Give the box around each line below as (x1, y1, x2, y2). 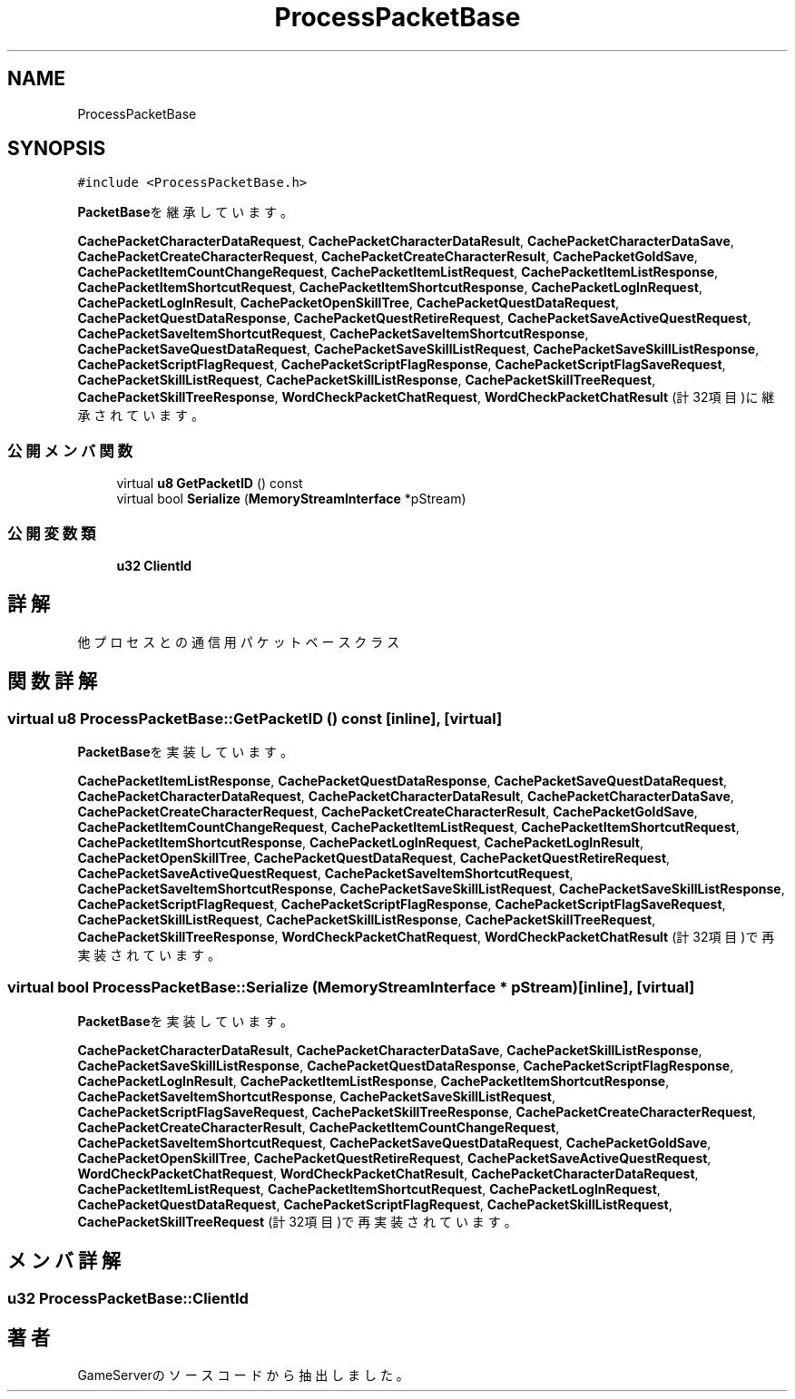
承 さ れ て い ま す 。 (77, 407, 204, 424)
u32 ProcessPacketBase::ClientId (7, 1288, 249, 1307)
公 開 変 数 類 (7, 523, 96, 543)
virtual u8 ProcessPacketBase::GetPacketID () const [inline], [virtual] (7, 709, 503, 728)
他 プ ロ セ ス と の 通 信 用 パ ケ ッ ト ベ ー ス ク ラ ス (77, 633, 400, 650)
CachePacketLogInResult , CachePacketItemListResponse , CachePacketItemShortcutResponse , (77, 1072, 670, 1089)
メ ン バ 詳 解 (7, 1249, 121, 1273)
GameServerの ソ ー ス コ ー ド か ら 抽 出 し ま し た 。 (77, 1367, 409, 1384)
